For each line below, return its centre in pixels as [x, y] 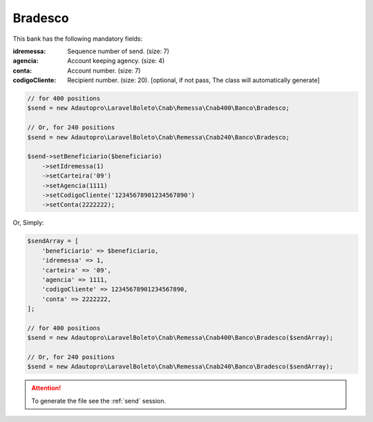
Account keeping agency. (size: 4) [116, 61]
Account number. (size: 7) [104, 70]
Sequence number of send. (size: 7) [118, 51]
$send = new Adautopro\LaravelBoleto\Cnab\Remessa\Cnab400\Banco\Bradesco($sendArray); [180, 338]
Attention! [46, 388]
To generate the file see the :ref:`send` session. [99, 401]
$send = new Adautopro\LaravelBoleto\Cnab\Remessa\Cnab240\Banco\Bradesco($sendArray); [180, 367]
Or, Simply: [28, 223]
